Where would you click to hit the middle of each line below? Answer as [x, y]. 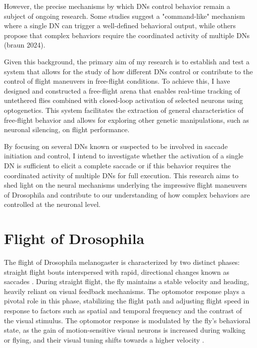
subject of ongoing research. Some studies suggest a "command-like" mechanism [125, 16]
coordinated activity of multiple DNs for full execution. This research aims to [121, 175]
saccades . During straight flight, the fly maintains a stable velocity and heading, [127, 281]
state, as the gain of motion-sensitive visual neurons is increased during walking [125, 330]
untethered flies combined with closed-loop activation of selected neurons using [124, 100]
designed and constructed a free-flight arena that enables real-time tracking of [122, 90]
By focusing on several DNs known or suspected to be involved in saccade [116, 146]
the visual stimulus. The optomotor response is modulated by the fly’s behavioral [127, 320]
